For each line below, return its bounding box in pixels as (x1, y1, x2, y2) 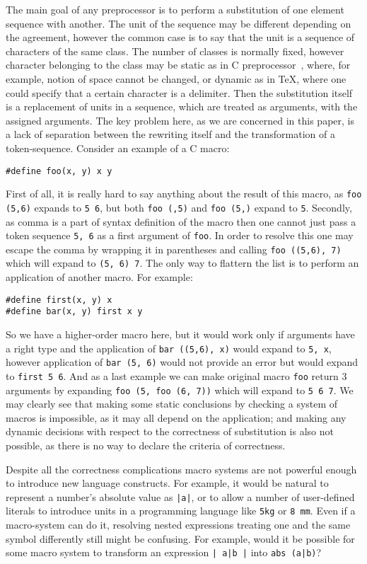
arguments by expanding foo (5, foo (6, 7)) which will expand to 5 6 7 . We (6, 382, 354, 397)
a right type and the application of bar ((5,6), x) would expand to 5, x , (6, 340, 332, 355)
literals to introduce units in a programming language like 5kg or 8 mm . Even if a (6, 503, 356, 518)
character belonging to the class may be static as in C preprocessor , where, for (6, 57, 351, 72)
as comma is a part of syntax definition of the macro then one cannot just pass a (6, 214, 356, 229)
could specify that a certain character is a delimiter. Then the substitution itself (6, 85, 353, 100)
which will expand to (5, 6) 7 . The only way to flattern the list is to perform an (6, 255, 359, 270)
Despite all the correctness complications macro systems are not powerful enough (6, 461, 357, 476)
